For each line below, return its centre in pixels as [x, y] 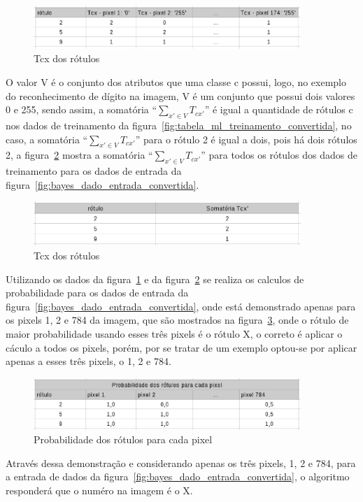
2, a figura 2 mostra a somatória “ [79, 155]
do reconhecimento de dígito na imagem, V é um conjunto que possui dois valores [180, 95]
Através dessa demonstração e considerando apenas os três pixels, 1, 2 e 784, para [181, 462]
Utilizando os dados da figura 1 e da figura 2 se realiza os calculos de [155, 279]
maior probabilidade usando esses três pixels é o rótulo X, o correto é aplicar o [174, 333]
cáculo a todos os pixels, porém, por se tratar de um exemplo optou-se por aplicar [181, 347]
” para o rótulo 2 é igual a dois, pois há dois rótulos [246, 139]
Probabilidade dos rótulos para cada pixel [123, 439]
